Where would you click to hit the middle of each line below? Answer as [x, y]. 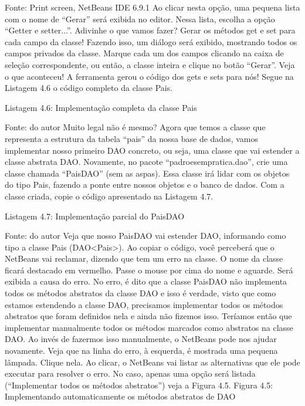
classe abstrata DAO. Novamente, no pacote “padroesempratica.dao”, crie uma [146, 162]
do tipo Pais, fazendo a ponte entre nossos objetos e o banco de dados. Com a [145, 185]
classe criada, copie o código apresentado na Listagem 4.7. [109, 196]
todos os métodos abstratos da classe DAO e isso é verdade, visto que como [140, 293]
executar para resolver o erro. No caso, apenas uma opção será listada [130, 373]
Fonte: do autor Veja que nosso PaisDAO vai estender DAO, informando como [145, 236]
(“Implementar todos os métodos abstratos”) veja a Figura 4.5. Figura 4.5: [139, 385]
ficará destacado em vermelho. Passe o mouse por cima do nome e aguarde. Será [149, 270]
